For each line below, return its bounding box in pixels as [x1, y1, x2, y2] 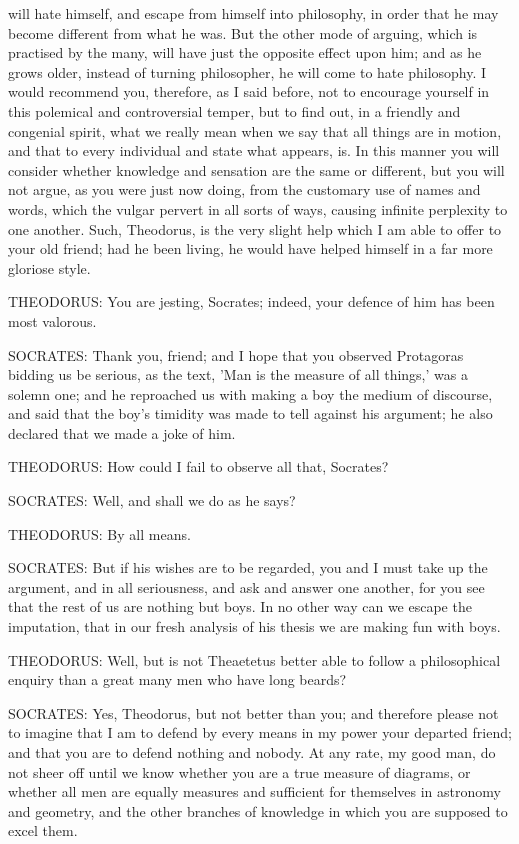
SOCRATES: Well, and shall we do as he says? [8, 490, 296, 511]
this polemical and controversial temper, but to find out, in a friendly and [8, 100, 461, 121]
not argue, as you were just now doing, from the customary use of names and [8, 179, 481, 200]
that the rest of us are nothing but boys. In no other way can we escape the [8, 596, 472, 617]
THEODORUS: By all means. [8, 523, 191, 544]
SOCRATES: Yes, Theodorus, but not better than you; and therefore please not [8, 702, 499, 723]
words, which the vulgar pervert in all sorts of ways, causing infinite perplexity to [8, 198, 508, 219]
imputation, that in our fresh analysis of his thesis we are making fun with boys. [8, 616, 501, 637]
